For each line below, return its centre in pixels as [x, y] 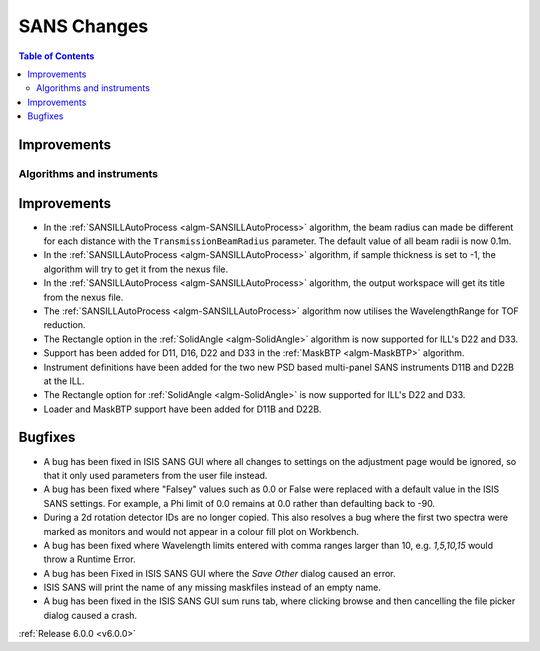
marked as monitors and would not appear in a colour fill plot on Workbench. [201, 531]
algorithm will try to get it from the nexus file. [136, 269]
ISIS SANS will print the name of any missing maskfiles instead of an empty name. [212, 587]
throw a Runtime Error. [89, 559]
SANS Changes [83, 26]
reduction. [64, 325]
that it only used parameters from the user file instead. [155, 475]
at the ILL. [64, 381]
